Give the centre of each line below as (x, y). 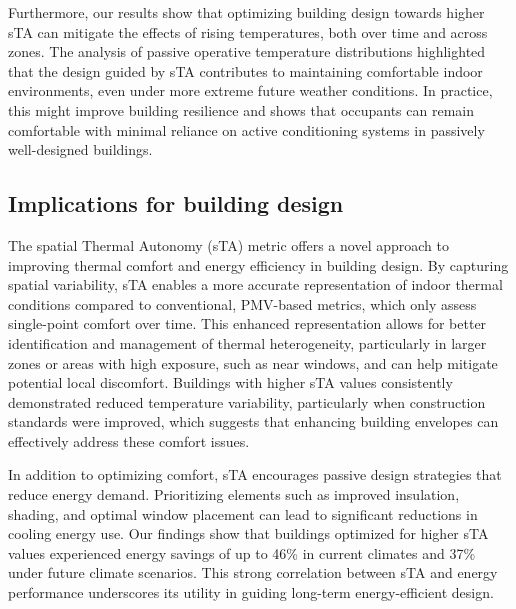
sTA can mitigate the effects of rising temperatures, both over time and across (248, 31)
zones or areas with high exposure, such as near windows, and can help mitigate (253, 362)
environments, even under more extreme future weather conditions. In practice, (250, 90)
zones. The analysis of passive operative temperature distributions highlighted (247, 51)
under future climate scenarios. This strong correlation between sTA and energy (253, 572)
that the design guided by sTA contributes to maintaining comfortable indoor (245, 70)
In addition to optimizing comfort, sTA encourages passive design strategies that (255, 474)
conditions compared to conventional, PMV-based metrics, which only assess (242, 303)
